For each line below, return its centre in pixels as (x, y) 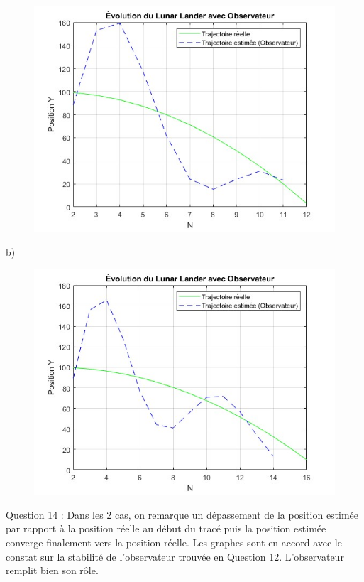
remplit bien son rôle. (52, 570)
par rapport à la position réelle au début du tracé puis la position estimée (166, 528)
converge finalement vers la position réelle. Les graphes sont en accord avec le (174, 542)
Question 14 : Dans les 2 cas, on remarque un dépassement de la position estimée (182, 514)
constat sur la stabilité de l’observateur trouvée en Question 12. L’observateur (175, 556)
